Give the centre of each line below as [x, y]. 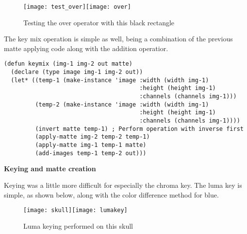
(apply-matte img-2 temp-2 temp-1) [92, 137]
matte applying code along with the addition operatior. [86, 48]
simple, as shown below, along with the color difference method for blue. [111, 194]
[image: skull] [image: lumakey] [75, 210]
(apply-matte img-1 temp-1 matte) [91, 145]
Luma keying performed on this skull [78, 225]
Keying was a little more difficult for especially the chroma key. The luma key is [123, 185]
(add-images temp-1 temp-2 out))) [91, 153]
